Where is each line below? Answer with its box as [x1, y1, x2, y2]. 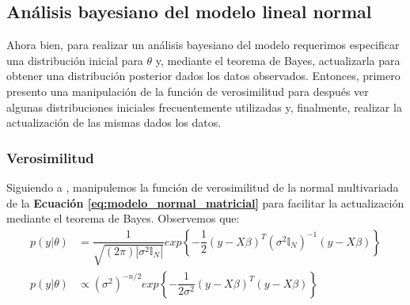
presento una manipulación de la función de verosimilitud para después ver [6, 82, 369, 99]
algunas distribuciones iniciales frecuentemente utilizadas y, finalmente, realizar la [6, 98, 402, 115]
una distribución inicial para [6, 51, 143, 68]
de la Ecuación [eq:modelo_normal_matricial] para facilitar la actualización [6, 194, 404, 211]
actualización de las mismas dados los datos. [6, 114, 222, 131]
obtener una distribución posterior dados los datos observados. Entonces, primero [6, 67, 401, 84]
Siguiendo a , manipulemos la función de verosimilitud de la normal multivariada [6, 178, 399, 195]
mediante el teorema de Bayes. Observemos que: [6, 210, 240, 227]
